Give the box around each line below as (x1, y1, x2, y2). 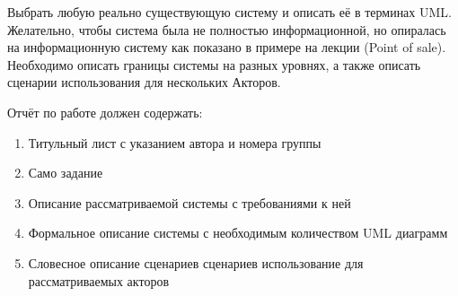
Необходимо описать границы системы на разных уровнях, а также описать (7, 55, 421, 74)
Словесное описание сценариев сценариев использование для (28, 253, 364, 272)
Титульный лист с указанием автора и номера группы (28, 133, 321, 152)
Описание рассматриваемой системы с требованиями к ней (28, 193, 351, 212)
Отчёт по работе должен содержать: (7, 102, 203, 121)
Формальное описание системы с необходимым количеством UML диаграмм (28, 223, 448, 242)
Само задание (28, 163, 103, 182)
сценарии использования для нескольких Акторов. (7, 73, 281, 91)
